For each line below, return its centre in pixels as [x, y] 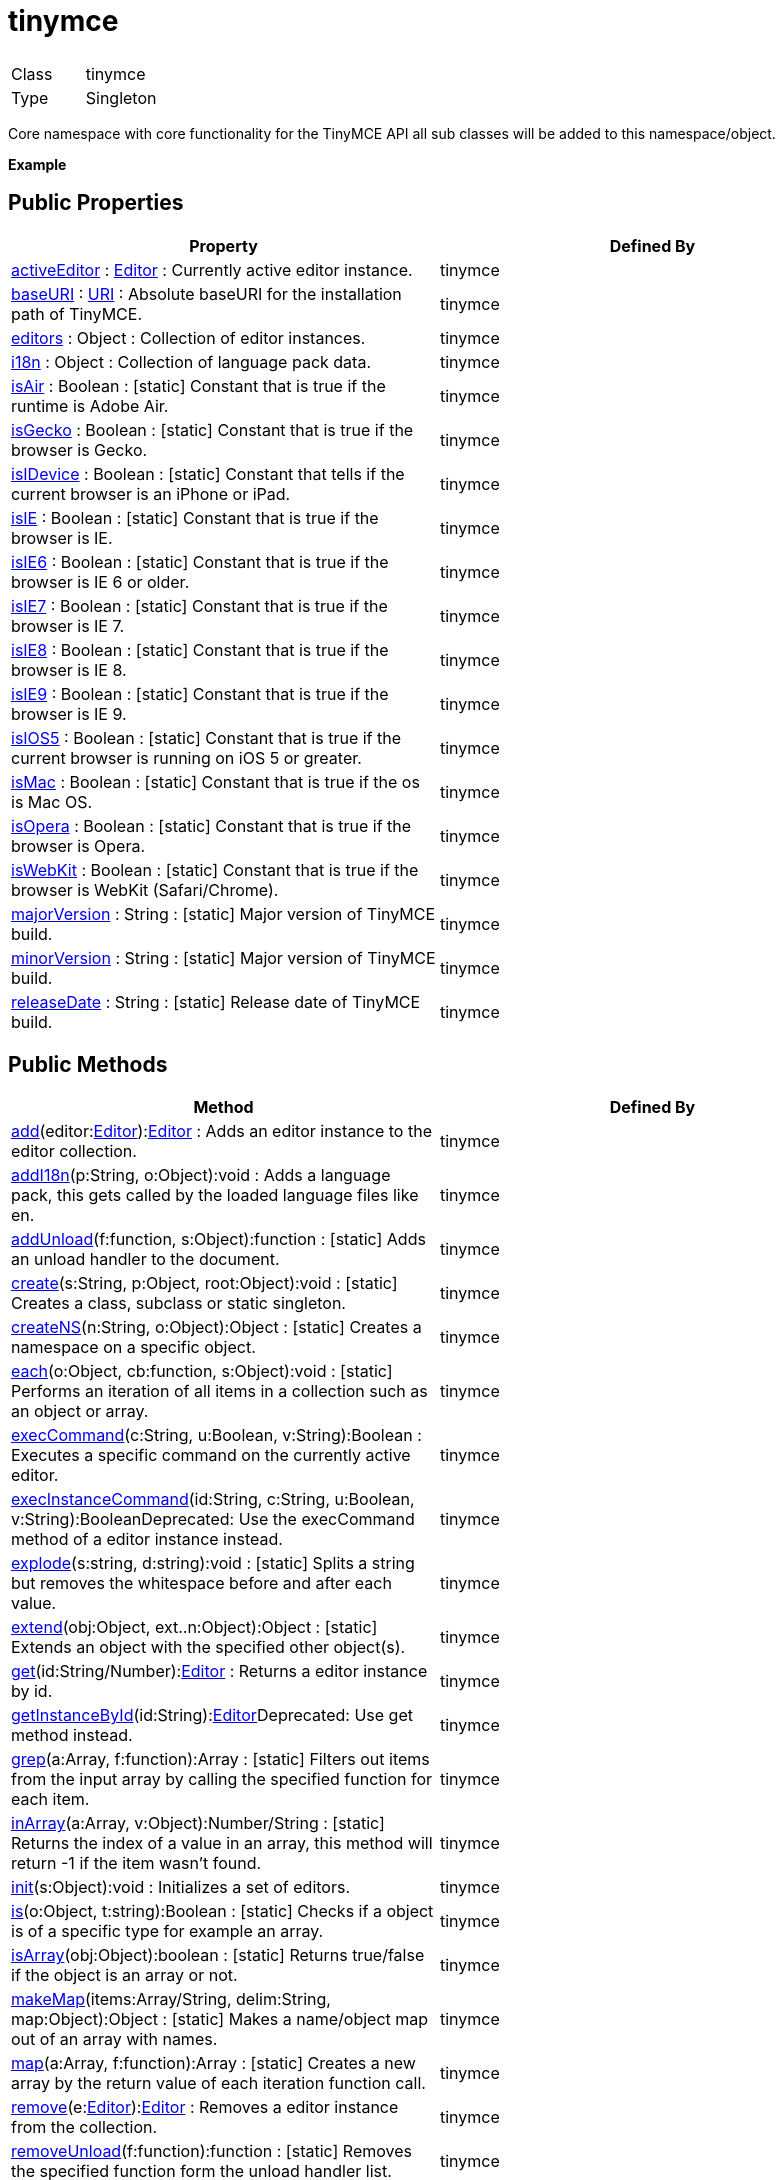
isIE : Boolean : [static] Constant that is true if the [195, 517]
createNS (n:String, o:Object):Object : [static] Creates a [216, 1327]
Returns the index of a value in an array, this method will [222, 1843]
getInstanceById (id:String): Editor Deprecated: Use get [212, 1715]
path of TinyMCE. [77, 313]
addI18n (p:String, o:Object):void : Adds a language [201, 1175]
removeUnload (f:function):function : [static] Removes [211, 2151]
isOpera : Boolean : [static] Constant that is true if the [211, 825]
